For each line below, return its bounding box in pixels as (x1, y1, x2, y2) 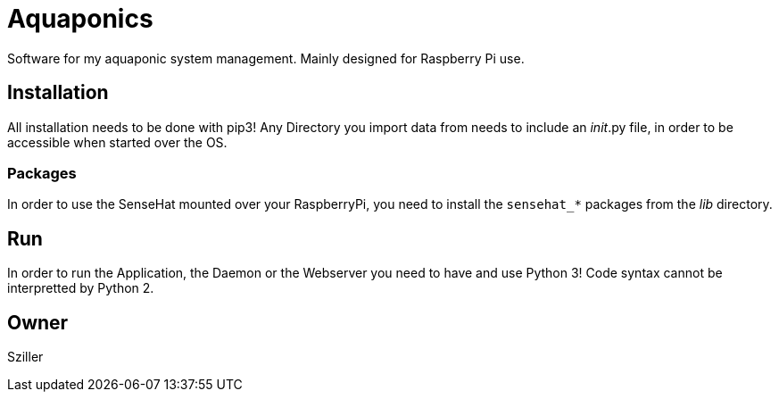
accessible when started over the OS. (7, 134, 228, 150)
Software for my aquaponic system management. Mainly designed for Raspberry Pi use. (7, 50, 525, 66)
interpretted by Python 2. (7, 280, 154, 296)
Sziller (7, 349, 44, 365)
